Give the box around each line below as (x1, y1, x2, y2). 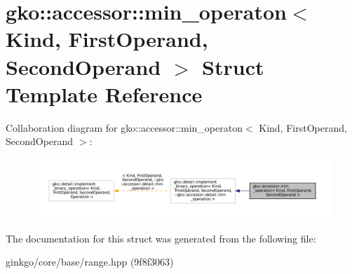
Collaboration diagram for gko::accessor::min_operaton (6, 120, 243, 135)
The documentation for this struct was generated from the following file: (6, 231, 316, 245)
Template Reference (6, 79, 203, 108)
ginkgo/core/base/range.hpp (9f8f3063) (6, 254, 174, 269)
